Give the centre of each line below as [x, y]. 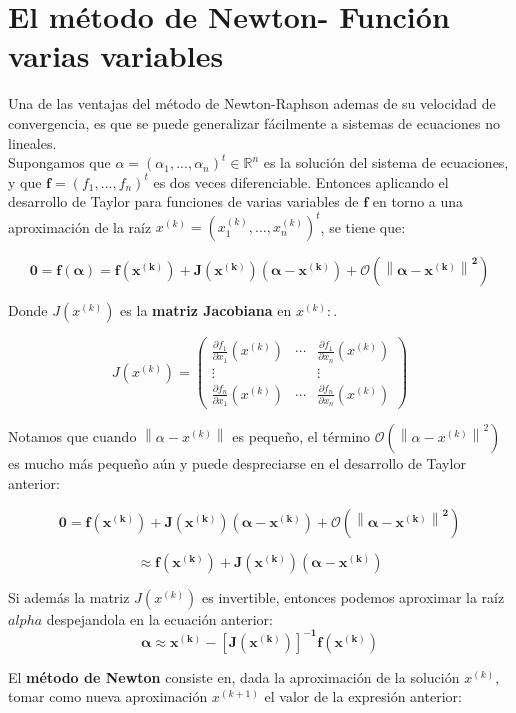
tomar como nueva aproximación [108, 696]
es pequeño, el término [301, 436]
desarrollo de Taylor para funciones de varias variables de [183, 201]
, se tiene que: [363, 226]
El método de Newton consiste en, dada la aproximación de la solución [234, 676]
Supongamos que [59, 162]
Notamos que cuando [72, 436]
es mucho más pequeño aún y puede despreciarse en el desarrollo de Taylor [237, 463]
